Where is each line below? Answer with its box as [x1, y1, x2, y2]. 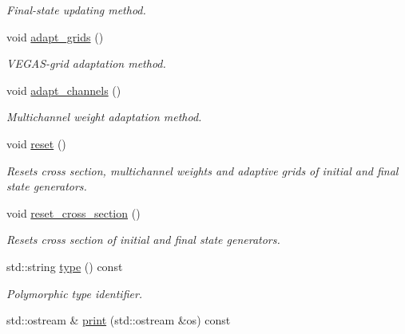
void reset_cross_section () [6, 204, 141, 221]
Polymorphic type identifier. [6, 285, 143, 301]
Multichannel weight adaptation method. [6, 108, 202, 125]
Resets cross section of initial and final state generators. [6, 231, 280, 248]
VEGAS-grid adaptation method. [6, 55, 166, 72]
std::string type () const [6, 257, 123, 274]
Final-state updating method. [6, 2, 146, 18]
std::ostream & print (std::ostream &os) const [6, 312, 231, 328]
